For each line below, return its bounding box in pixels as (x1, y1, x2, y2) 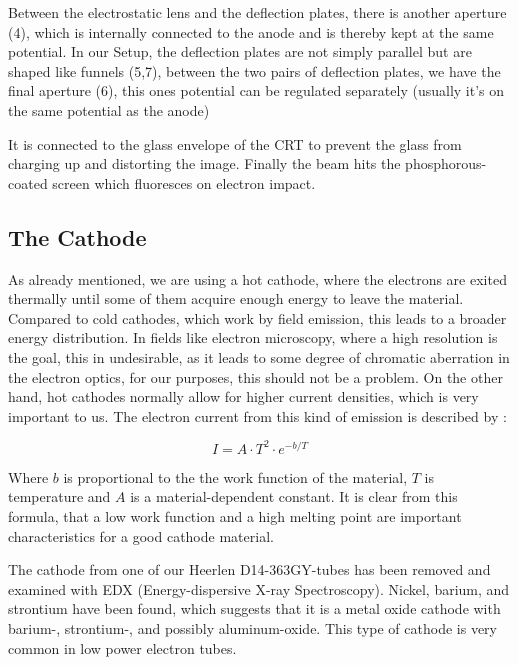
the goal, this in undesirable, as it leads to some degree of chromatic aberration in (8, 346, 510, 367)
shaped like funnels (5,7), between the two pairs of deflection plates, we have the (8, 60, 501, 81)
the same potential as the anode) (8, 99, 210, 120)
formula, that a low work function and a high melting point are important (8, 505, 462, 526)
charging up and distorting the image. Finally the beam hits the (8, 153, 401, 174)
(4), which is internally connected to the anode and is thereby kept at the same (8, 21, 494, 42)
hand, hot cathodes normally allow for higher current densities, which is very (8, 386, 479, 407)
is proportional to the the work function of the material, (63, 466, 408, 487)
